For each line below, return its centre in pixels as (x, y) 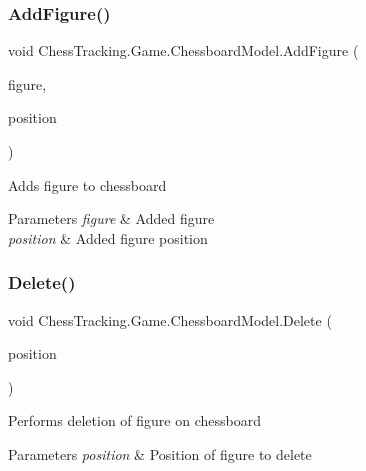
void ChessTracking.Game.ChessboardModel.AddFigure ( (183, 50)
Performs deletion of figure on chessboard (134, 420)
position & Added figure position (108, 237)
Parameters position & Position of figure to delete (160, 453)
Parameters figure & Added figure (111, 218)
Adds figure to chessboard (87, 184)
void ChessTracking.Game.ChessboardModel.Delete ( (170, 319)
